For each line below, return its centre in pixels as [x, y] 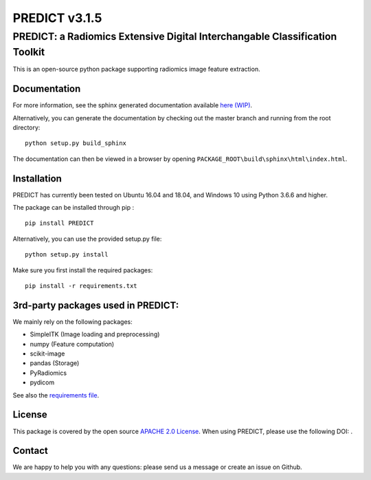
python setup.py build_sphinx [76, 143]
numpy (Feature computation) [72, 344]
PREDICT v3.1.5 [57, 18]
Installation [37, 178]
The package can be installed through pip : [73, 207]
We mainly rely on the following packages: [73, 321]
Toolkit [29, 52]
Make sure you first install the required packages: [83, 270]
